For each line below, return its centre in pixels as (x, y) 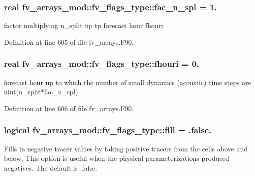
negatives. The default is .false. (51, 167)
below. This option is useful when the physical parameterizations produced (117, 158)
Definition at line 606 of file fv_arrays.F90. (69, 108)
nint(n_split (22, 92)
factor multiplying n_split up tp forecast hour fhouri (84, 25)
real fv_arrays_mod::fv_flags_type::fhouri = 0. (102, 64)
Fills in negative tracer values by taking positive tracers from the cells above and (126, 148)
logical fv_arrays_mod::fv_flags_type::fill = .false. (108, 130)
